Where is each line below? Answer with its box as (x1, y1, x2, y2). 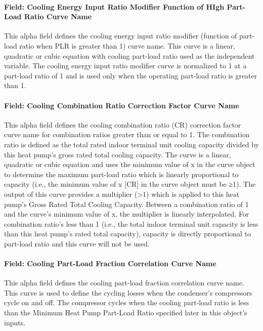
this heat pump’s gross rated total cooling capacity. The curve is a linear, (4, 149, 231, 159)
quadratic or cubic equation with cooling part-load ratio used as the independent (4, 50, 255, 61)
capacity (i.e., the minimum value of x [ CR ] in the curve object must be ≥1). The (4, 179, 256, 189)
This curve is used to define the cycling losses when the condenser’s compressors (4, 287, 252, 298)
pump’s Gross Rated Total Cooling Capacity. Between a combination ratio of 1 (4, 198, 249, 209)
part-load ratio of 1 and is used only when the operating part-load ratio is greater (4, 70, 257, 80)
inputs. (4, 317, 26, 327)
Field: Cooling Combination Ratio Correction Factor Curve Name (4, 100, 239, 110)
